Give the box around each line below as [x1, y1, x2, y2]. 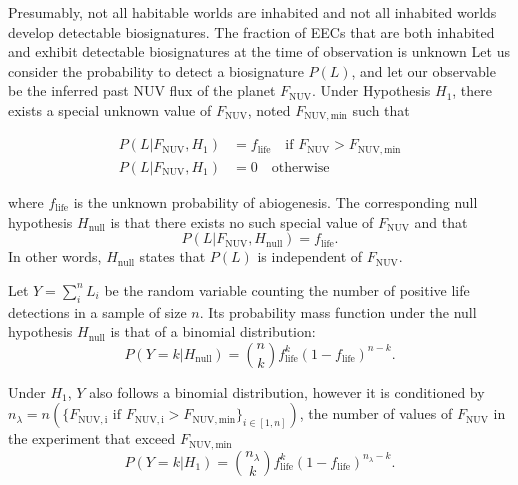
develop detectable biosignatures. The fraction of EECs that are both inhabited [8, 21, 495, 42]
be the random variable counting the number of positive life [104, 279, 470, 300]
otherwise [271, 160, 330, 175]
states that [139, 246, 206, 267]
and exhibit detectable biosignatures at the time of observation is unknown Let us [8, 41, 510, 62]
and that [414, 211, 468, 232]
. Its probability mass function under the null [199, 301, 477, 322]
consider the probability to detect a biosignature [8, 60, 304, 81]
